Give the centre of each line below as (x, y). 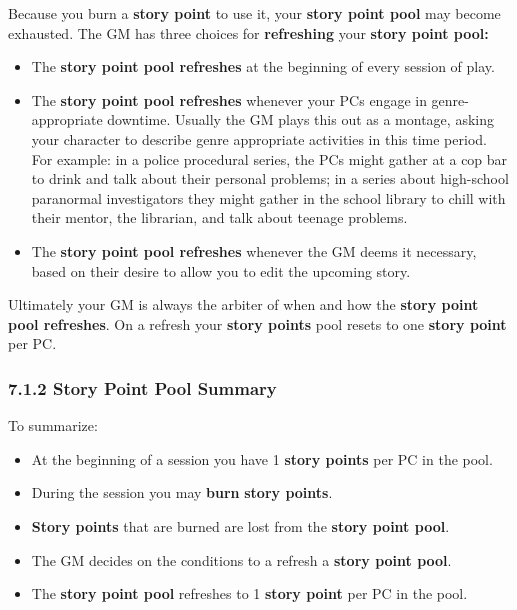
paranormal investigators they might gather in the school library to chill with (268, 197)
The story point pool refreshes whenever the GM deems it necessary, (254, 250)
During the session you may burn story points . (182, 492)
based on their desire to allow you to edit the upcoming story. (221, 270)
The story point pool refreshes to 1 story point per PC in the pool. (249, 593)
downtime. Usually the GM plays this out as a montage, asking (300, 119)
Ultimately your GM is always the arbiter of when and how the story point (243, 304)
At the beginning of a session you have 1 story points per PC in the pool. (262, 458)
